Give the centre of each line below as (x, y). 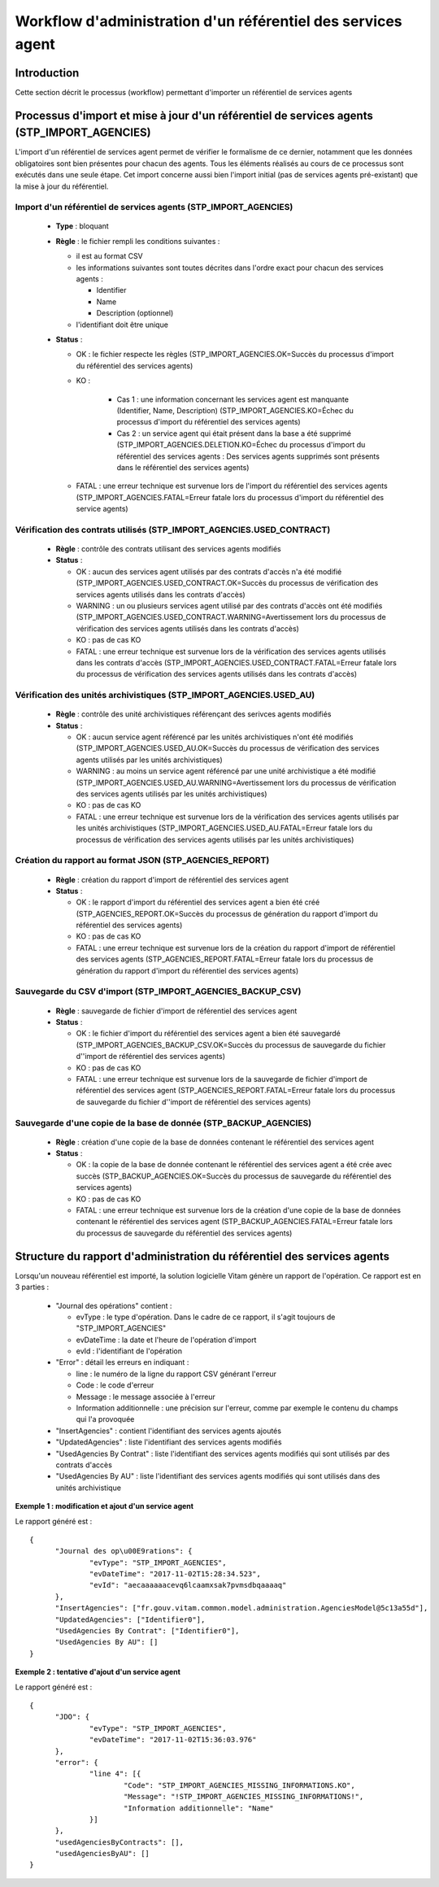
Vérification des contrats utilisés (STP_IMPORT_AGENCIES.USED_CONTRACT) (173, 529)
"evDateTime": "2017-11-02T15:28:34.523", (176, 1574)
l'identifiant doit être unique (122, 325)
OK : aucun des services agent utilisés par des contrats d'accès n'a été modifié (209, 571)
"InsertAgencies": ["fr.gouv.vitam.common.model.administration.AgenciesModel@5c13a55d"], (241, 1608)
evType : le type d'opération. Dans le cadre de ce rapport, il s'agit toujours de (206, 1317)
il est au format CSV (110, 256)
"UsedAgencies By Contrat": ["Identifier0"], (147, 1631)
